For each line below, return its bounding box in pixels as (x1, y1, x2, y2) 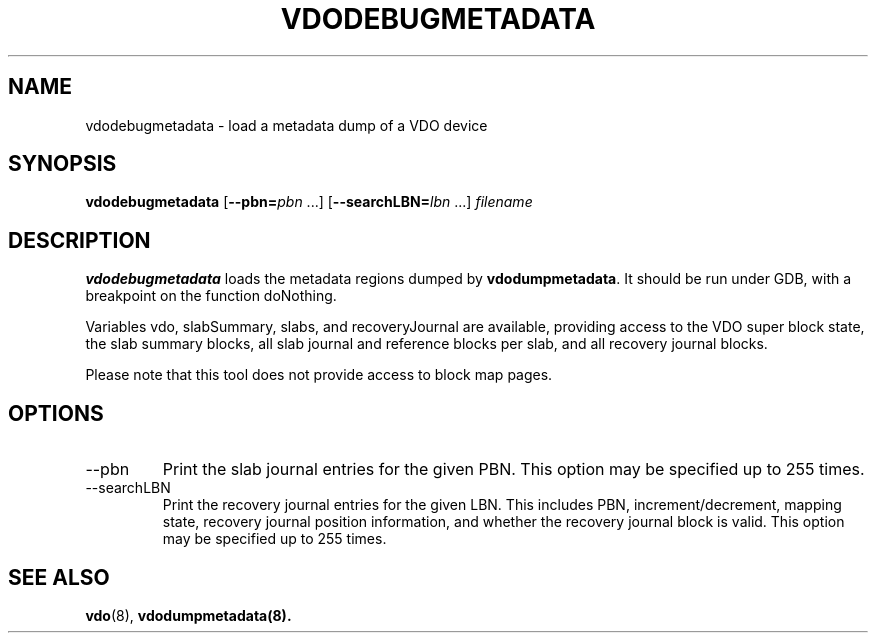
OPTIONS (8, 400, 104, 426)
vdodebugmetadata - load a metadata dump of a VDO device (85, 116, 488, 134)
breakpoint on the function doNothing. (85, 287, 337, 305)
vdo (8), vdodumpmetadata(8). (85, 606, 292, 624)
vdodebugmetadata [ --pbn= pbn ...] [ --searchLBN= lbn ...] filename (85, 193, 533, 211)
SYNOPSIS (8, 151, 117, 177)
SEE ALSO (8, 564, 110, 590)
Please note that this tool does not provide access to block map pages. (85, 366, 553, 384)
